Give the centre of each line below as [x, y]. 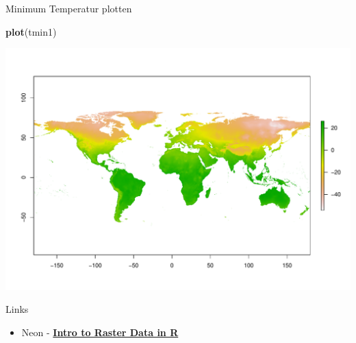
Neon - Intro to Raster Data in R [100, 332]
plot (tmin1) [31, 31]
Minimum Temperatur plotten [69, 8]
